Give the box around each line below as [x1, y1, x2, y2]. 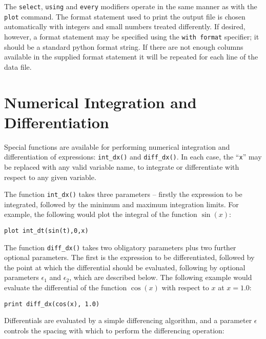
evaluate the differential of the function [4, 282, 127, 293]
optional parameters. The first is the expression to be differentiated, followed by [4, 252, 255, 263]
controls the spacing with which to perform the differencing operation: [4, 325, 224, 335]
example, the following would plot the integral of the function [4, 209, 197, 220]
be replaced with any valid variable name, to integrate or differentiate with [4, 161, 239, 172]
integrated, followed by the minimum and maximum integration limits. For [4, 198, 239, 209]
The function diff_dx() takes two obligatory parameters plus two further [4, 242, 236, 252]
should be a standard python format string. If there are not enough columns [4, 41, 243, 52]
